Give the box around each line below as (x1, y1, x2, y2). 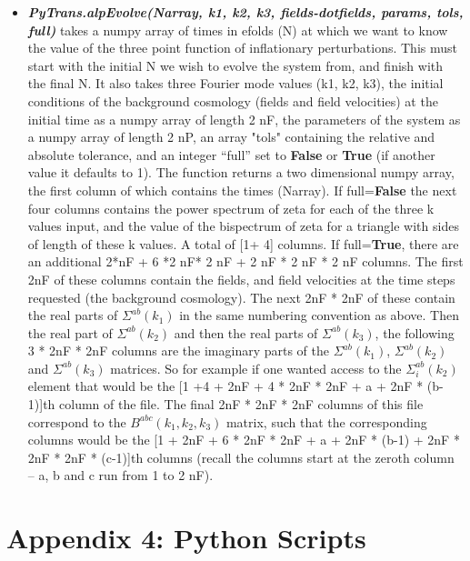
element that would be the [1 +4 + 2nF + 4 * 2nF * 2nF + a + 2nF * (27, 376, 424, 396)
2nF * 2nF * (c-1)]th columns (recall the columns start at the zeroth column (27, 447, 455, 466)
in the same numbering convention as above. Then (179, 306, 460, 325)
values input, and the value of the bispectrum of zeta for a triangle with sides (27, 216, 459, 235)
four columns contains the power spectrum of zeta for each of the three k (27, 198, 435, 217)
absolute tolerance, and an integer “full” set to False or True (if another (27, 145, 435, 164)
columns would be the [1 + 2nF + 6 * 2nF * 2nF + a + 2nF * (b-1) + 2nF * (27, 430, 460, 449)
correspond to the (27, 412, 126, 431)
